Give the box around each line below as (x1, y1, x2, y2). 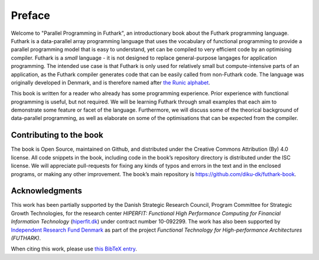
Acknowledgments (11, 186, 83, 196)
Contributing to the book (11, 130, 103, 140)
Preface (11, 9, 50, 22)
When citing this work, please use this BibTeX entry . (11, 245, 137, 252)
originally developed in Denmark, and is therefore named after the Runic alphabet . (11, 79, 211, 86)
